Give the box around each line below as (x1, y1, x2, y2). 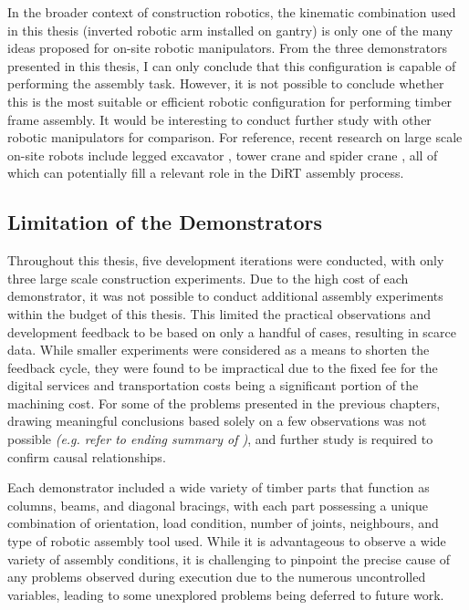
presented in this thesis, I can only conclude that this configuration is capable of (7, 56, 456, 75)
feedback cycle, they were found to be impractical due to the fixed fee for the (7, 357, 438, 377)
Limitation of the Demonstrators (7, 208, 322, 236)
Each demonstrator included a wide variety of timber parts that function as (7, 478, 430, 497)
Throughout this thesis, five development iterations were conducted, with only (7, 251, 444, 270)
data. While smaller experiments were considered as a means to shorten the (7, 340, 430, 359)
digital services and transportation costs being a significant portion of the (7, 376, 419, 395)
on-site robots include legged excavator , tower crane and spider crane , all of (7, 145, 438, 164)
